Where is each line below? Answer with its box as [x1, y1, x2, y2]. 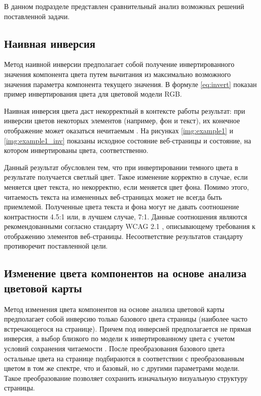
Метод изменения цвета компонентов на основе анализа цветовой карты [4, 303, 225, 314]
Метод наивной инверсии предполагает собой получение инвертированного [4, 59, 235, 69]
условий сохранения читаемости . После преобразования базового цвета [4, 343, 225, 354]
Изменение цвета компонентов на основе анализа [4, 265, 247, 281]
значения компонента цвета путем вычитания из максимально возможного [4, 68, 231, 79]
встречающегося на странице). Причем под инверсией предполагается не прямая [4, 323, 251, 334]
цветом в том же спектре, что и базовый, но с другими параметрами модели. [4, 363, 240, 373]
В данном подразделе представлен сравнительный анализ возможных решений [4, 1, 244, 11]
